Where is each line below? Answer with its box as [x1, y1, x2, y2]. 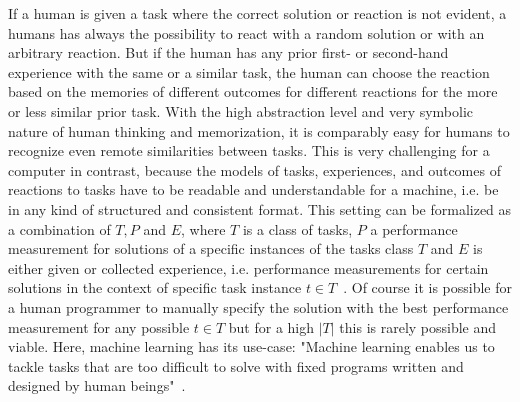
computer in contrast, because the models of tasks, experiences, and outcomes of [8, 159, 501, 180]
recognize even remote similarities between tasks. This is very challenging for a [8, 140, 490, 161]
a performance [370, 218, 458, 239]
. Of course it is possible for [343, 277, 512, 298]
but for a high [228, 316, 315, 337]
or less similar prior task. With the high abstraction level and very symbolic [8, 100, 474, 121]
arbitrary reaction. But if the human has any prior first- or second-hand [8, 42, 449, 63]
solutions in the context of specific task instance [8, 277, 302, 298]
